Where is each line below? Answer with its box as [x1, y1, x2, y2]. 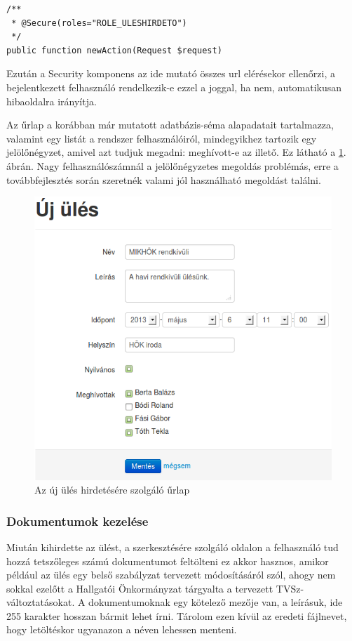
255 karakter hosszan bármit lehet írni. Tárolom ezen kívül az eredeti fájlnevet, [6, 608, 347, 623]
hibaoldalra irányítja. [6, 93, 97, 108]
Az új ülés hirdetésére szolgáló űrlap [34, 482, 190, 497]
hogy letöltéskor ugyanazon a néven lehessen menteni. [6, 622, 237, 637]
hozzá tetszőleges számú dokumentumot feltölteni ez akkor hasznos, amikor [6, 553, 329, 568]
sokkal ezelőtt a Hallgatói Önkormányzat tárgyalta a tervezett [6, 581, 273, 595]
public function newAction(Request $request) [6, 45, 222, 55]
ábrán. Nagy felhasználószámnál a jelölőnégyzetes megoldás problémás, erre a [6, 158, 339, 173]
